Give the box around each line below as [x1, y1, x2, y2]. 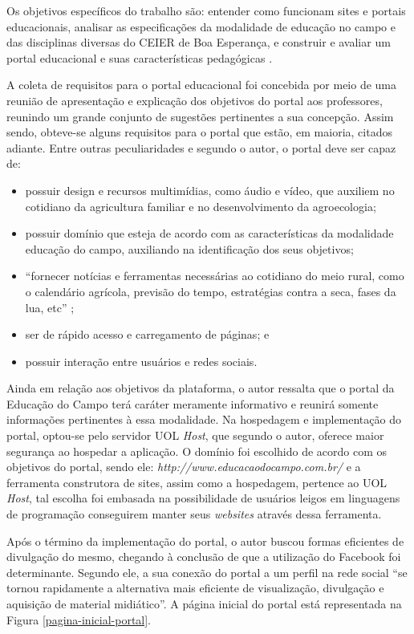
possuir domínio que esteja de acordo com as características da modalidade [25, 225, 394, 242]
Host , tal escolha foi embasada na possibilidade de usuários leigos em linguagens [6, 490, 400, 506]
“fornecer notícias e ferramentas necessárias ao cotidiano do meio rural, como [25, 267, 404, 284]
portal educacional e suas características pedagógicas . [6, 49, 273, 66]
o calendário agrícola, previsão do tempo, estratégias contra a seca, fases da [25, 282, 396, 299]
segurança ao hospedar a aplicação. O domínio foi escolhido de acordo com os [6, 442, 388, 459]
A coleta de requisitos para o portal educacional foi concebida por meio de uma [6, 76, 397, 93]
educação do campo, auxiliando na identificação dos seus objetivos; [25, 240, 354, 257]
